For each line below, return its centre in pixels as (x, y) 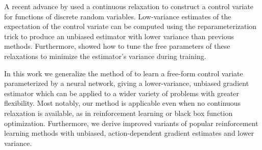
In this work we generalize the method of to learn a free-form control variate (124, 73)
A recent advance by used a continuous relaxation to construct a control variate (129, 6)
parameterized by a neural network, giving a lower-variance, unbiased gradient (127, 83)
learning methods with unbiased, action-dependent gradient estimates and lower (129, 133)
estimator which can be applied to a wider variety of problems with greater (122, 93)
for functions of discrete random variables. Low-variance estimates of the (118, 16)
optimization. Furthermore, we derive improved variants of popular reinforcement (131, 123)
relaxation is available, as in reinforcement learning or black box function (118, 113)
